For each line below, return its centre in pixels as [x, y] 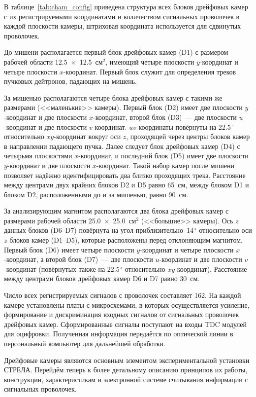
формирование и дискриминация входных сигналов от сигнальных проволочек [122, 314]
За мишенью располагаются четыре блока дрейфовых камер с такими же [113, 97]
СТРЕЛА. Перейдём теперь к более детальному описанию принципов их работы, [126, 370]
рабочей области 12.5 [36, 61]
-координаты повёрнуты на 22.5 [183, 126]
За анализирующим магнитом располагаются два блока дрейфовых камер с [116, 211]
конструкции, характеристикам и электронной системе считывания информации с [126, 379]
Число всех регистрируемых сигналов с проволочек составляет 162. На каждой [123, 295]
